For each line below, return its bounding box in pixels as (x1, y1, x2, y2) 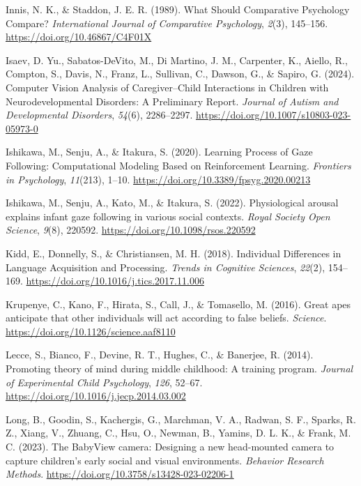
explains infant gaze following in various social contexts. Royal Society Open (6, 208, 330, 223)
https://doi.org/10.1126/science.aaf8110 (6, 324, 176, 338)
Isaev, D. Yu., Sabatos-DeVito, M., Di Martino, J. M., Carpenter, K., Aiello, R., (6, 52, 348, 67)
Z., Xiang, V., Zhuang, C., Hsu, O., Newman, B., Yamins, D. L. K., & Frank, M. (6, 425, 351, 440)
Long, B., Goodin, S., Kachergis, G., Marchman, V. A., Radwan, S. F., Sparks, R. (6, 411, 356, 426)
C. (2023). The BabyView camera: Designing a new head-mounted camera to (6, 439, 335, 454)
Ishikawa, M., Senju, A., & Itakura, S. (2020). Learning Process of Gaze (6, 144, 313, 159)
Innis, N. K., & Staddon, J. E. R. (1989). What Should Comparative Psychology (6, 2, 350, 16)
